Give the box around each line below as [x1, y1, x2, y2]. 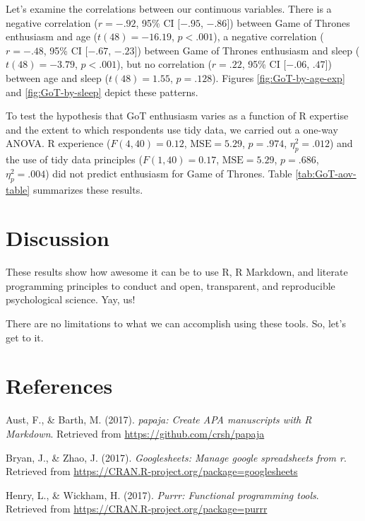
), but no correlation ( [116, 57, 212, 71]
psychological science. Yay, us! [6, 292, 136, 307]
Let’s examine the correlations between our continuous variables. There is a [6, 1, 332, 16]
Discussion [6, 223, 109, 252]
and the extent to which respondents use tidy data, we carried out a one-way [6, 122, 338, 136]
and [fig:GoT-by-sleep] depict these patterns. [6, 84, 198, 99]
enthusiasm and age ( [6, 29, 98, 44]
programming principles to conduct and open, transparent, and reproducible [6, 278, 335, 293]
